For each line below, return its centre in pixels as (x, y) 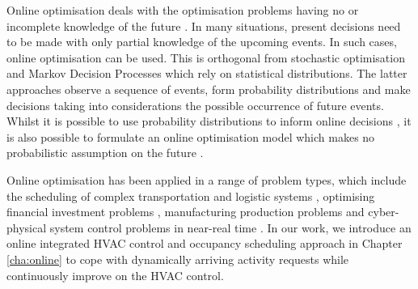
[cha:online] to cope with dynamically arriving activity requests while (178, 259)
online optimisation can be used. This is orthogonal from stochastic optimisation (206, 57)
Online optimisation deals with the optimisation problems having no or (183, 10)
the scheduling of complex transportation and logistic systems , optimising (191, 195)
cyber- (384, 212)
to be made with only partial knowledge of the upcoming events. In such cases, (202, 42)
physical (27, 227)
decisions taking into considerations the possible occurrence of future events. (195, 105)
